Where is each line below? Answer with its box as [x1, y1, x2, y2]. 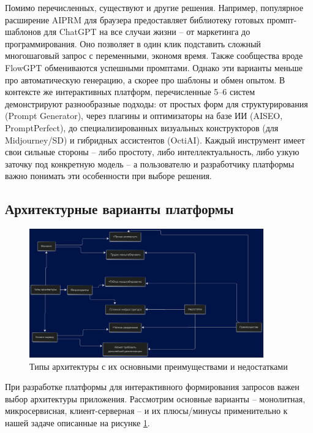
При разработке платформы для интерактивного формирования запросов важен [5, 380, 300, 393]
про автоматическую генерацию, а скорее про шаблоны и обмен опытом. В [5, 73, 285, 86]
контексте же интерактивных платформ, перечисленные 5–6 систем [5, 85, 255, 98]
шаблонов [5, 25, 41, 38]
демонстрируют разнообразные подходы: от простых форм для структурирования [5, 97, 308, 110]
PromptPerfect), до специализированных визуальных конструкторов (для [5, 121, 279, 134]
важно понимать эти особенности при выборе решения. [5, 169, 212, 182]
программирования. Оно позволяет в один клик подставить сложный [5, 37, 261, 50]
